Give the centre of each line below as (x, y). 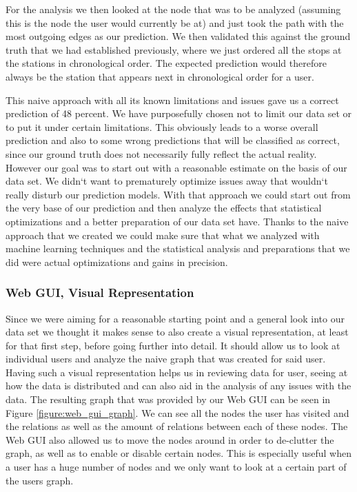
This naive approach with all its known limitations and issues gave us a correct (172, 100)
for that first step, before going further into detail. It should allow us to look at (173, 345)
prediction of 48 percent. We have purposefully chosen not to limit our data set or (179, 113)
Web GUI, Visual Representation (100, 293)
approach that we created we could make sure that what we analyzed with (163, 235)
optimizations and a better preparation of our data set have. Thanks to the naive (177, 221)
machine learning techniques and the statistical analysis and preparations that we (178, 248)
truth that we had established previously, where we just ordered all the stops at (174, 49)
